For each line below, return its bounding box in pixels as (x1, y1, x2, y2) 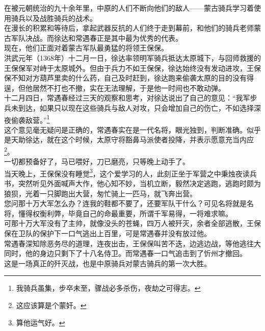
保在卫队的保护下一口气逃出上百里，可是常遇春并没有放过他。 (4, 228, 211, 239)
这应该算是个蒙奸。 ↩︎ (16, 300, 87, 310)
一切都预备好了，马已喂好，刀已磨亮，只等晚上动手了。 (4, 156, 190, 167)
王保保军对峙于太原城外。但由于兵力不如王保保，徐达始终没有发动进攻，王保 (4, 62, 261, 73)
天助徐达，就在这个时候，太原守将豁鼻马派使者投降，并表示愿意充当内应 (11, 134, 254, 145)
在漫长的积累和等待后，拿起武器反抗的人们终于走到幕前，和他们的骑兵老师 (4, 22, 254, 33)
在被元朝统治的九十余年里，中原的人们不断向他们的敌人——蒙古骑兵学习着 (4, 3, 254, 13)
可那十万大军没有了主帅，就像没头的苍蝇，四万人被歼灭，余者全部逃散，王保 (4, 218, 261, 228)
